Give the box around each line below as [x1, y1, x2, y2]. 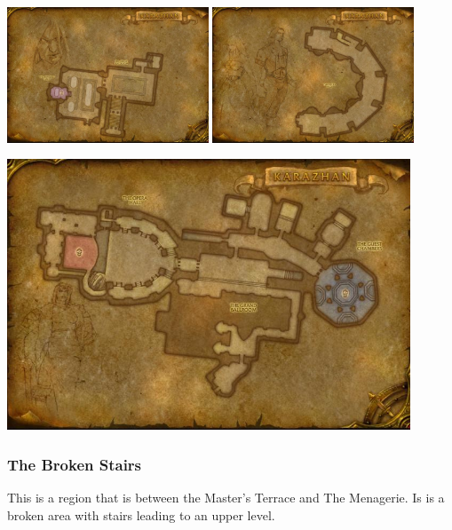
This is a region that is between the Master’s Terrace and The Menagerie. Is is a [7, 488, 445, 507]
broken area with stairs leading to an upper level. [7, 505, 275, 524]
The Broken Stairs [7, 453, 142, 475]
